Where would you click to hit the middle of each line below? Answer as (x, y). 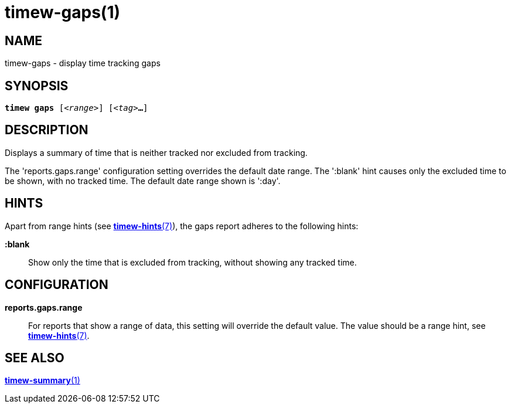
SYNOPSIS (37, 86)
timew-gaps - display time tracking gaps (83, 63)
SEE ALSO (35, 358)
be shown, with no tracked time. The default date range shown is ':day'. (143, 181)
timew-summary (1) (42, 380)
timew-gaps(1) (63, 12)
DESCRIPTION (47, 130)
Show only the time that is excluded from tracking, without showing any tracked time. (193, 262)
